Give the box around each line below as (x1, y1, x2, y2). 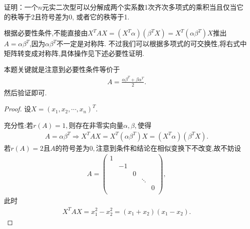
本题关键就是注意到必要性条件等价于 (4, 64, 120, 74)
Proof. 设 (4, 104, 31, 114)
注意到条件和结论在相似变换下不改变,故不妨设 (96, 142, 241, 153)
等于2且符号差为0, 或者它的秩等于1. (17, 11, 130, 21)
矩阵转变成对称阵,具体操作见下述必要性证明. (4, 48, 144, 58)
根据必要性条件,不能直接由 (4, 28, 88, 38)
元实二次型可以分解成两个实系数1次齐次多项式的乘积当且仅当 (42, 2, 237, 12)
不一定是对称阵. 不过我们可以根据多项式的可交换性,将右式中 (56, 38, 247, 49)
